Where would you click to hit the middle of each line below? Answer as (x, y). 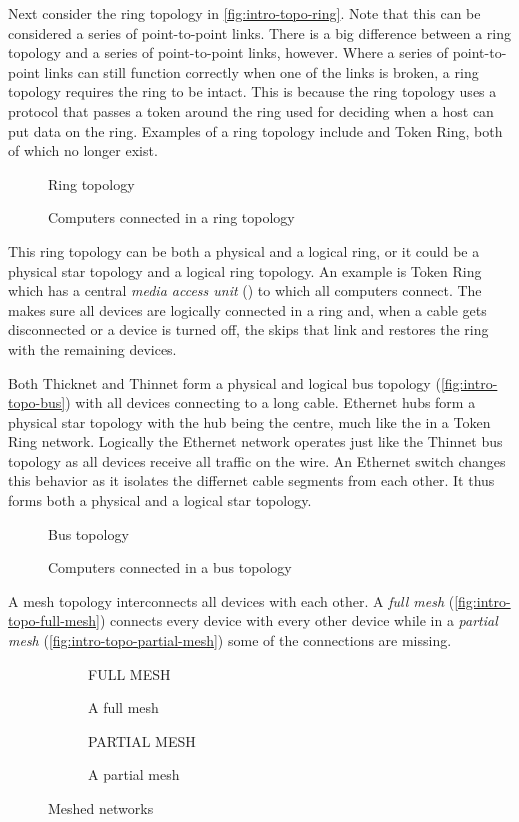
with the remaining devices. (92, 348)
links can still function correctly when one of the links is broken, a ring (261, 71)
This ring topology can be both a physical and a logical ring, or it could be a (244, 250)
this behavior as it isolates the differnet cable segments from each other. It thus (251, 480)
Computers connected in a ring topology (171, 217)
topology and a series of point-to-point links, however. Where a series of (228, 52)
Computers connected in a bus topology (170, 567)
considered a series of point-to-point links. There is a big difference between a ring (259, 32)
